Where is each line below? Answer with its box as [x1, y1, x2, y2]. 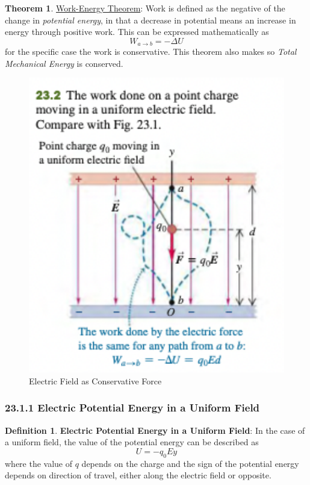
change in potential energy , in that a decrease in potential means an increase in [5, 13, 296, 26]
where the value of [5, 457, 73, 469]
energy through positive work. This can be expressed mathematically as [5, 25, 269, 38]
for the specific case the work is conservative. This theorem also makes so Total [5, 45, 297, 58]
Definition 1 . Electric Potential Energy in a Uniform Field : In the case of [5, 424, 305, 436]
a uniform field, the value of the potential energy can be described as [5, 436, 259, 448]
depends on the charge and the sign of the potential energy [81, 457, 299, 469]
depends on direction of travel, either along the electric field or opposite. [5, 469, 271, 481]
